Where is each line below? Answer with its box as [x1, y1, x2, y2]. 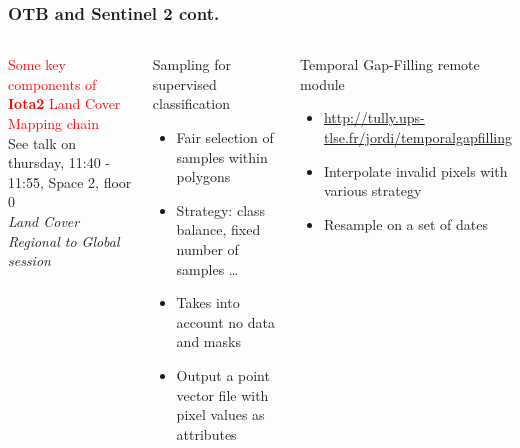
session [8, 250, 51, 271]
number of [176, 238, 239, 259]
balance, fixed [176, 219, 261, 240]
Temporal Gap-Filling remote [300, 54, 480, 75]
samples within [176, 146, 268, 167]
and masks [176, 331, 241, 352]
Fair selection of [176, 127, 274, 147]
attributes [176, 423, 237, 444]
